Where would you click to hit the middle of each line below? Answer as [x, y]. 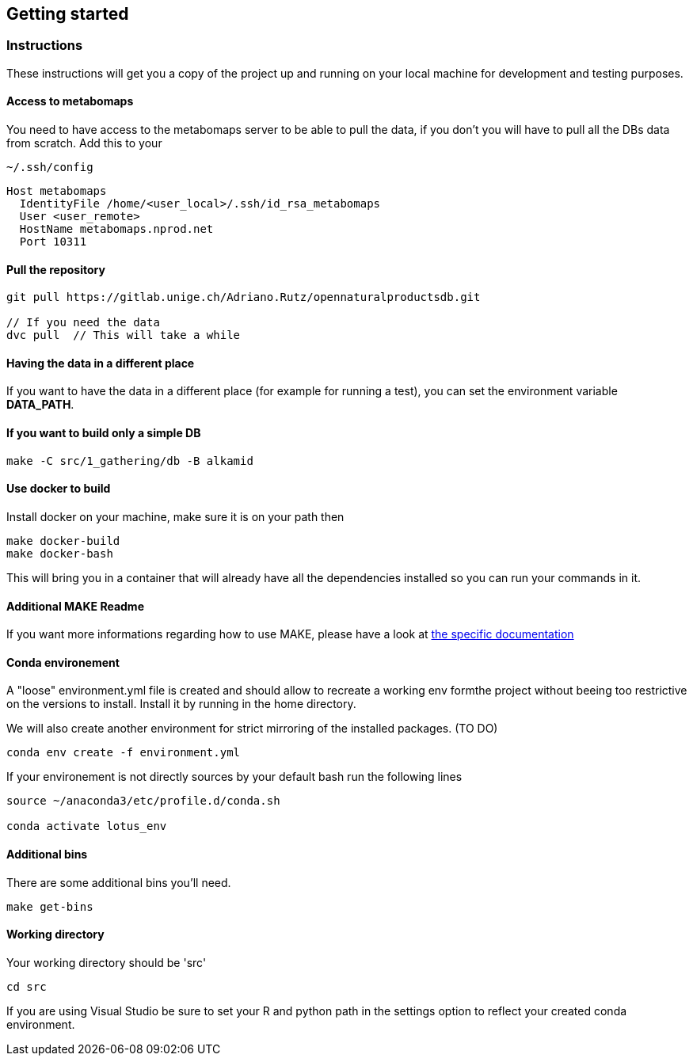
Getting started [68, 14]
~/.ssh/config [50, 167]
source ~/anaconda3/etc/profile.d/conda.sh [143, 801]
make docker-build [63, 541]
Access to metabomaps [70, 101]
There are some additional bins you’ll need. [119, 882]
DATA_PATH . [40, 405]
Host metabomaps [57, 191]
